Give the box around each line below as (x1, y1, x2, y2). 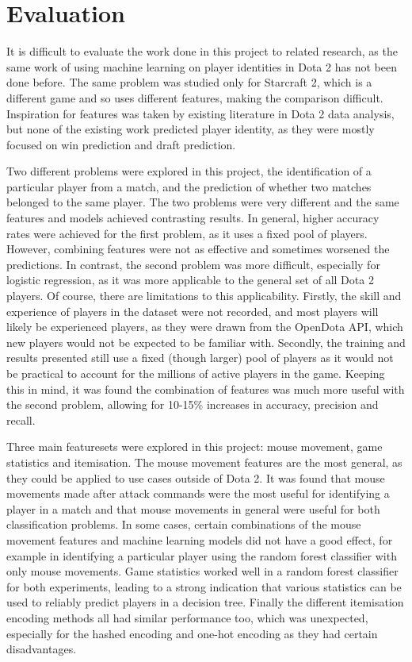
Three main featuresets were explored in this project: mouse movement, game (6, 438, 383, 455)
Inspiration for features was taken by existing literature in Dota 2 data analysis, (6, 105, 395, 121)
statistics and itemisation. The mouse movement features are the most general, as (6, 453, 402, 470)
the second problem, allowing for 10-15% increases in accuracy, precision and (6, 396, 379, 413)
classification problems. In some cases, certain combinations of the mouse (6, 516, 361, 533)
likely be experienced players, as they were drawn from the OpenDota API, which (6, 318, 403, 335)
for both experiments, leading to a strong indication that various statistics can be (6, 578, 402, 595)
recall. (6, 411, 36, 428)
